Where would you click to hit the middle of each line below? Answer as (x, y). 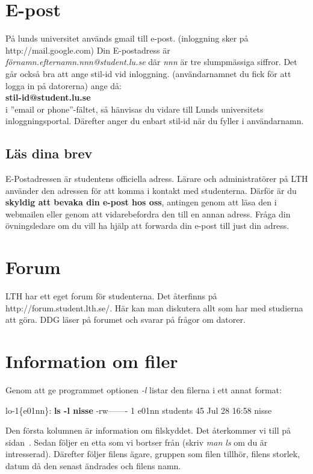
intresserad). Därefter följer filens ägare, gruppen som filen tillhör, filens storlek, (153, 454)
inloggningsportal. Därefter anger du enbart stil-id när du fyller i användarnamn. (155, 121)
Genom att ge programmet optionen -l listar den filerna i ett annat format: (144, 390)
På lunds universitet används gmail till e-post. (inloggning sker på (127, 38)
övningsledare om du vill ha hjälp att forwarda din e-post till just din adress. (147, 226)
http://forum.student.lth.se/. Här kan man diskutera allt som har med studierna (154, 307)
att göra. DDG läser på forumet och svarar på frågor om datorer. (126, 320)
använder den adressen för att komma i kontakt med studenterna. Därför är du (151, 190)
